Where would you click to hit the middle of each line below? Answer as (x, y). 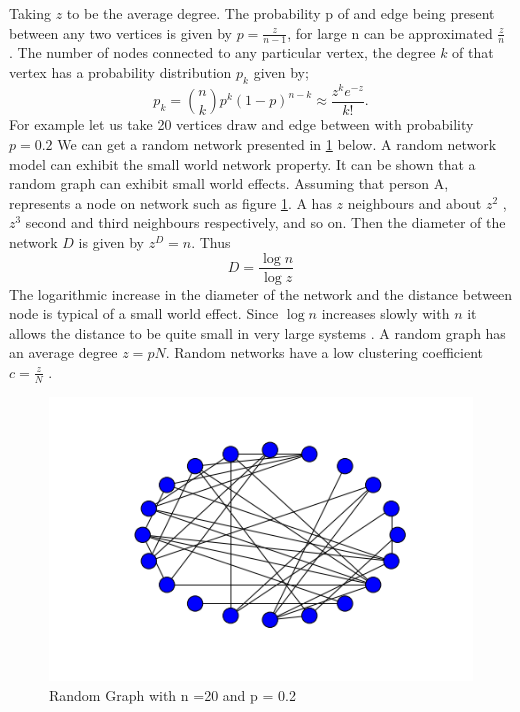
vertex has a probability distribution (120, 72)
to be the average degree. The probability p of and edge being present (280, 13)
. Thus (211, 241)
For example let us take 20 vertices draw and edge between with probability (241, 124)
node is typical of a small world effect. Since (144, 313)
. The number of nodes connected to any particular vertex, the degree (222, 52)
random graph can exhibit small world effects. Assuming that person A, (229, 183)
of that (473, 52)
